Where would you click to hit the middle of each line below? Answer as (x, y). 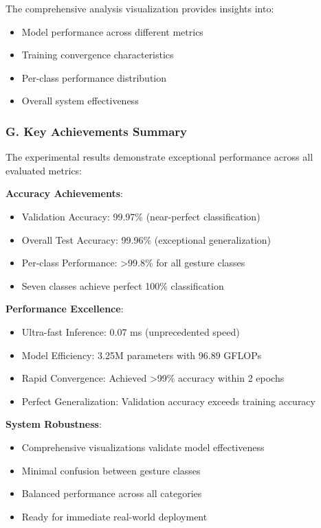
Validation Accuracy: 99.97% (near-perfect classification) (141, 216)
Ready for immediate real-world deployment (114, 516)
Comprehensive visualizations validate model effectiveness (143, 447)
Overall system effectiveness (80, 101)
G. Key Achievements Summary (96, 131)
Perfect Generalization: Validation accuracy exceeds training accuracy (168, 401)
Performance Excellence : (65, 309)
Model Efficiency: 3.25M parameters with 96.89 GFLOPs (142, 355)
